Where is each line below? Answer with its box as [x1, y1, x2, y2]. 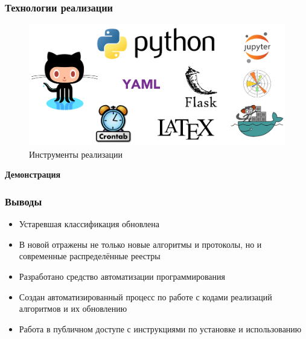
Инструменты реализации [29, 147, 123, 160]
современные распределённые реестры [19, 250, 161, 262]
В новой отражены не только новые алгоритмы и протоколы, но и [19, 237, 262, 250]
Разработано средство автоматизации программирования [19, 270, 225, 283]
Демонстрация [5, 168, 61, 181]
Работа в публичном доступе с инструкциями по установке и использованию [19, 322, 302, 335]
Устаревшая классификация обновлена [19, 218, 159, 230]
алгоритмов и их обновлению [19, 302, 127, 315]
